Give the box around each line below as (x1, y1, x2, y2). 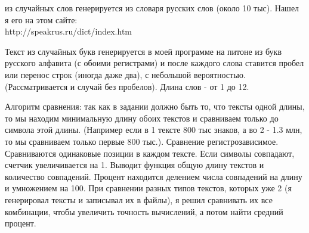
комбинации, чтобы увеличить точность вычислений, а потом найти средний (5, 205, 283, 218)
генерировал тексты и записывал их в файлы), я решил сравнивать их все (5, 193, 273, 206)
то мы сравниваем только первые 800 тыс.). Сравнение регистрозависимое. (5, 135, 279, 147)
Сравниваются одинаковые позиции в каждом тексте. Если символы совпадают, (5, 147, 295, 159)
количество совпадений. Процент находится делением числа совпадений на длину (5, 170, 302, 182)
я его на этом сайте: (5, 13, 78, 26)
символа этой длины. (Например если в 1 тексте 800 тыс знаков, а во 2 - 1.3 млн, (5, 123, 302, 136)
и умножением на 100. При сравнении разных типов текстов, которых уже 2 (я (5, 182, 292, 194)
